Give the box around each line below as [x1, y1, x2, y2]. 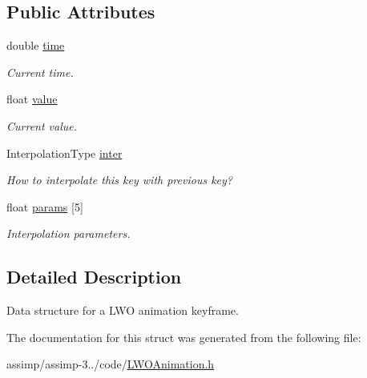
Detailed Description [6, 264, 182, 289]
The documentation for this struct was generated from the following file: [6, 328, 361, 345]
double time [6, 37, 65, 54]
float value [6, 90, 58, 107]
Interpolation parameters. [6, 225, 131, 242]
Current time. [6, 63, 74, 80]
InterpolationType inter [6, 144, 123, 161]
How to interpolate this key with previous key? [6, 171, 232, 188]
